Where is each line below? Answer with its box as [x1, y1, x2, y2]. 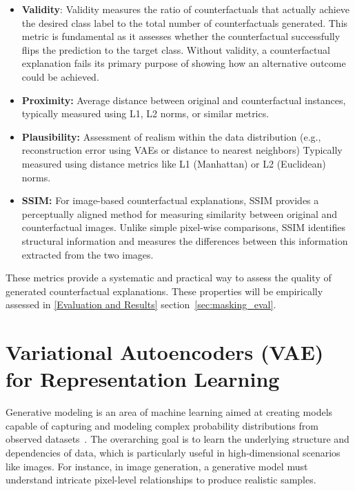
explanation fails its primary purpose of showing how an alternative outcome [21, 56, 346, 70]
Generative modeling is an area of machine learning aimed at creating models [6, 405, 333, 419]
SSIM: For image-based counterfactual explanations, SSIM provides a [21, 193, 319, 208]
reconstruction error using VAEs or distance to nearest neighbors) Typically [21, 143, 343, 157]
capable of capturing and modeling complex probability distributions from [6, 418, 318, 432]
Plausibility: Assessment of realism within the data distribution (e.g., [21, 129, 321, 143]
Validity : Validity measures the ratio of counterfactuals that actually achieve [21, 2, 350, 16]
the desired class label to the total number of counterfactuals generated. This [21, 15, 348, 30]
